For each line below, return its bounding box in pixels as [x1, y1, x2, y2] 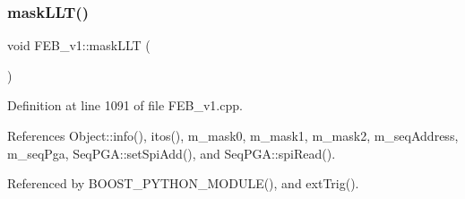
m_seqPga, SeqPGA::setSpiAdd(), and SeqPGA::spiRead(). [7, 143, 336, 162]
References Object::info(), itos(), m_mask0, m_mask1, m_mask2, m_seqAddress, [7, 126, 459, 144]
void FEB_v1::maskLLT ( [7, 36, 151, 55]
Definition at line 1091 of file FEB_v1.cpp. [7, 96, 243, 115]
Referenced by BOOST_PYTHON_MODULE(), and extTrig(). [7, 174, 359, 193]
